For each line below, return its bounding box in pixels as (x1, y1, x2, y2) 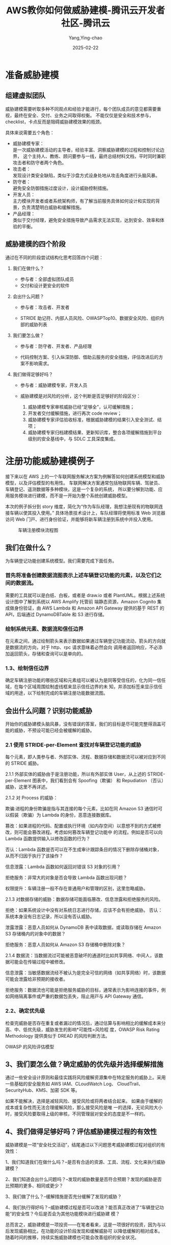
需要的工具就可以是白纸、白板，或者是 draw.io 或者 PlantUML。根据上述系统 (5, 592, 165, 598)
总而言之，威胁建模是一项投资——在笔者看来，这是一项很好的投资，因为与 (5, 1221, 161, 1228)
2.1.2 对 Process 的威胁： (5, 795, 58, 801)
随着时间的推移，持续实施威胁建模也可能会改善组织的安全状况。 (5, 1234, 139, 1240)
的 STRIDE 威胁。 (5, 760, 42, 766)
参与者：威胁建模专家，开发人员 (20, 382, 88, 388)
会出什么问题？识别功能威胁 (5, 706, 93, 715)
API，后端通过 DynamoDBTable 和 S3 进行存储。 (5, 611, 107, 617)
